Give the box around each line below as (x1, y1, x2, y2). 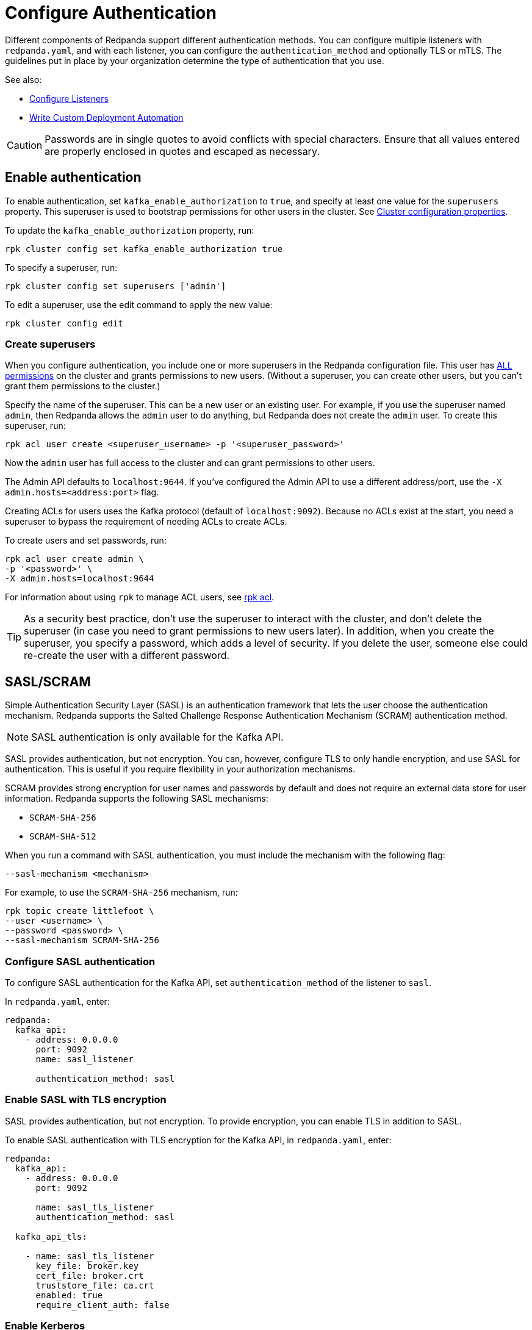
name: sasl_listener (35, 1054, 134, 1064)
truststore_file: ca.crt (35, 1280, 154, 1290)
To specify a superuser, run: (5, 262, 118, 273)
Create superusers (5, 337, 96, 350)
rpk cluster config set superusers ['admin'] (5, 281, 226, 291)
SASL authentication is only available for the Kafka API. (31, 731, 284, 744)
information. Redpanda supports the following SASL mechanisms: (5, 793, 268, 804)
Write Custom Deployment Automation (29, 112, 184, 123)
